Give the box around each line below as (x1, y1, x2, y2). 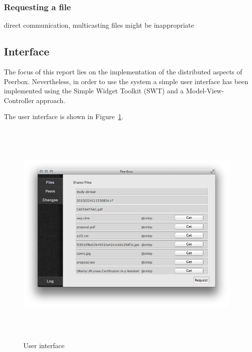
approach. (36, 95, 66, 105)
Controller (4, 95, 34, 105)
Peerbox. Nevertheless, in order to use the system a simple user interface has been (4, 76, 249, 86)
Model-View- (186, 86, 224, 96)
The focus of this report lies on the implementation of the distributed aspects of (4, 67, 242, 77)
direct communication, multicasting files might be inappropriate (4, 20, 194, 30)
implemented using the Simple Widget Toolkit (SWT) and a (4, 86, 184, 96)
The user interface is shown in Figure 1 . (4, 111, 124, 122)
